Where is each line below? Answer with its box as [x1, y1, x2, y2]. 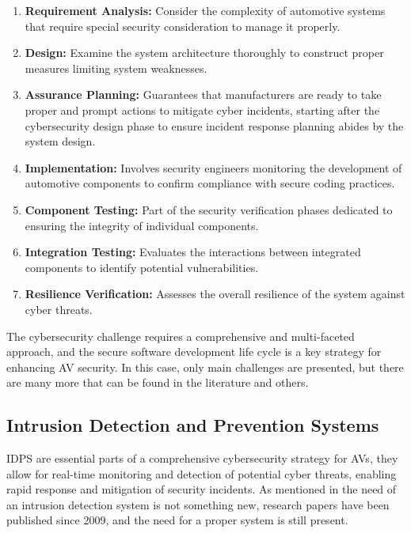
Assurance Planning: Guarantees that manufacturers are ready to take [25, 86, 382, 103]
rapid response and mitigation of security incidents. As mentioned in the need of [6, 481, 397, 497]
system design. [25, 133, 96, 149]
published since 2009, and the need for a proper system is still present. [6, 512, 348, 528]
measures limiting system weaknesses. [25, 59, 207, 76]
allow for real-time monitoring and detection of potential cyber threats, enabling [6, 465, 397, 482]
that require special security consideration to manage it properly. [25, 17, 341, 34]
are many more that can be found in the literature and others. [6, 374, 309, 391]
